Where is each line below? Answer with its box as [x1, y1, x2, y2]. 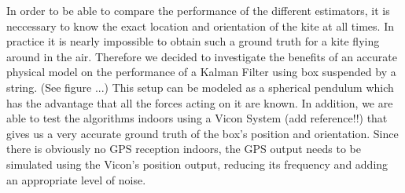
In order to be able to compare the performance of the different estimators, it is [6, 2, 390, 18]
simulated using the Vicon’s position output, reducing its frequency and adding [6, 155, 388, 172]
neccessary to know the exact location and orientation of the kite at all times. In [6, 17, 394, 34]
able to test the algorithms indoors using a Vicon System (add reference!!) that [6, 110, 388, 126]
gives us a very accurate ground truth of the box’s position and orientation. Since [6, 125, 399, 141]
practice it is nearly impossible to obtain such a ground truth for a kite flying [6, 33, 380, 49]
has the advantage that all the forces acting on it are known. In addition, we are [6, 94, 393, 111]
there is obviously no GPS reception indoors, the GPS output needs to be [6, 140, 361, 157]
